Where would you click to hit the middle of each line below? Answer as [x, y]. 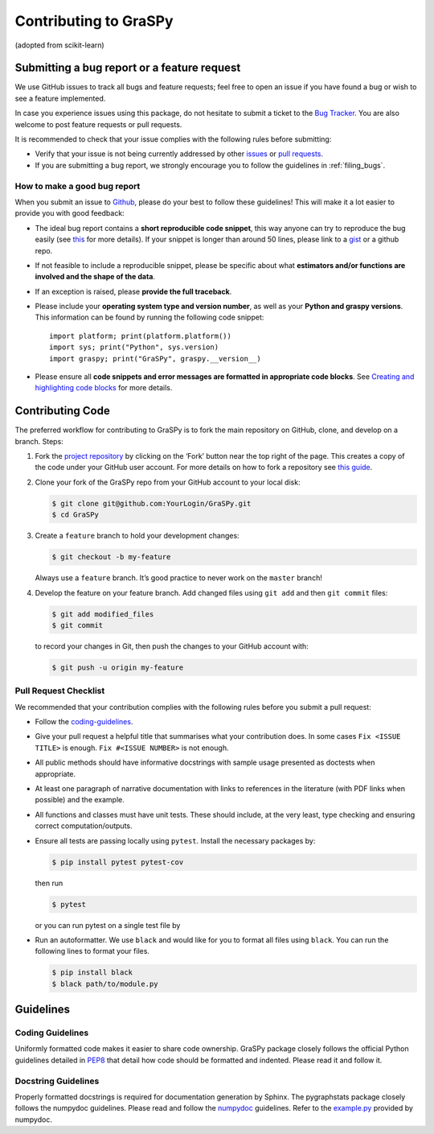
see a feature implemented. [60, 98]
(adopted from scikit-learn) [59, 45]
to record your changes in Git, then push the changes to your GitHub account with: [172, 646]
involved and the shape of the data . [95, 277]
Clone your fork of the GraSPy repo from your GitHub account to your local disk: [168, 482]
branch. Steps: [39, 441]
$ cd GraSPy [76, 515]
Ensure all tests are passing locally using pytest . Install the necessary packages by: [175, 840]
